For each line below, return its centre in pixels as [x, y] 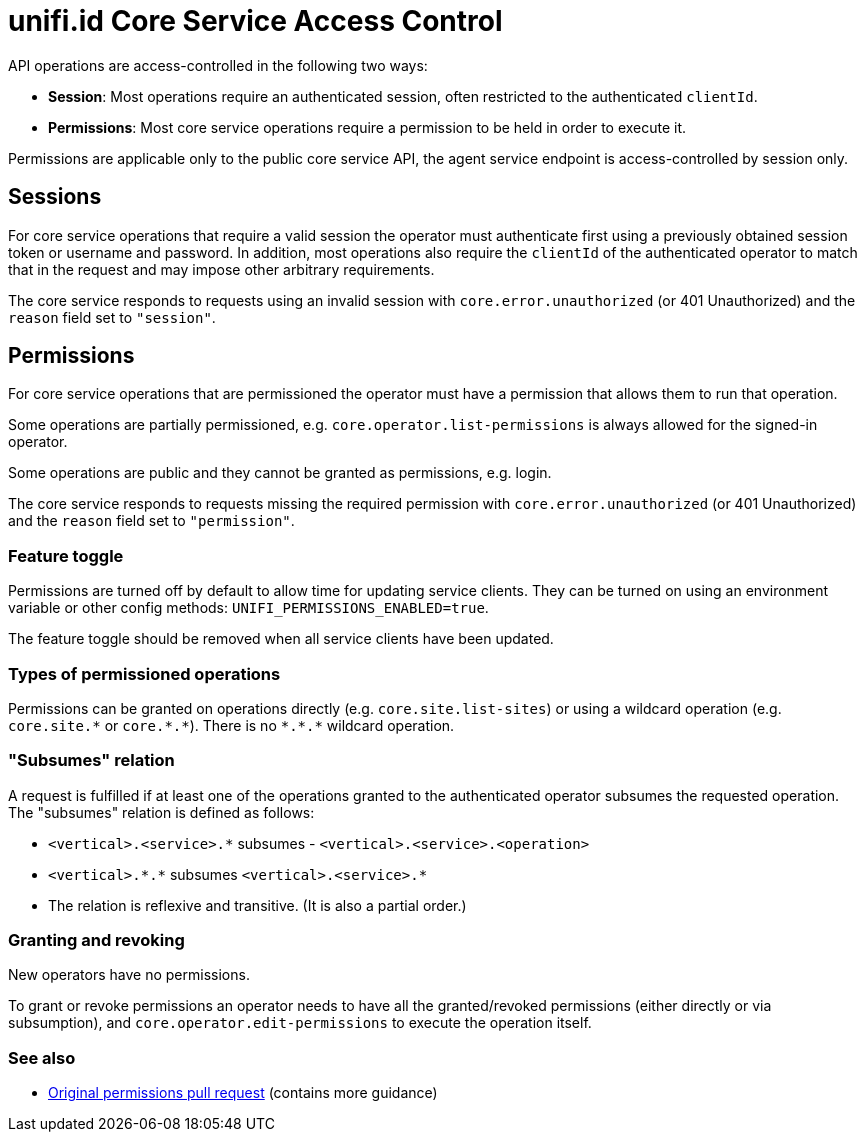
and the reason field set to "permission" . [151, 521]
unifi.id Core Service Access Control [255, 21]
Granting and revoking [96, 940]
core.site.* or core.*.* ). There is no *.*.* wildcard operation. [231, 725]
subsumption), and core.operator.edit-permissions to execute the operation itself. [300, 1023]
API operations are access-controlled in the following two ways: [218, 65]
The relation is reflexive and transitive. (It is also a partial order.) [257, 905]
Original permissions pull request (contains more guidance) [243, 1093]
